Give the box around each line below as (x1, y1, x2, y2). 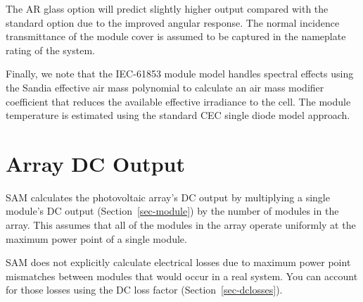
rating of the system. (6, 42, 95, 57)
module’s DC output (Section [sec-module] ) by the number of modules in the (6, 203, 339, 218)
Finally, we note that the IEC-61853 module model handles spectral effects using (6, 66, 354, 81)
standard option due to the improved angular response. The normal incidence (6, 15, 340, 30)
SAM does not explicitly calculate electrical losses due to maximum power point (6, 255, 351, 270)
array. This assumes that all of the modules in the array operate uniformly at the (6, 218, 356, 232)
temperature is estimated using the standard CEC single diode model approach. (6, 108, 350, 122)
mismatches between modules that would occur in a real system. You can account (6, 268, 358, 283)
